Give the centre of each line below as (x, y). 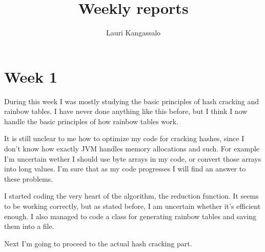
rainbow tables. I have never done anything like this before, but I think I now (126, 111)
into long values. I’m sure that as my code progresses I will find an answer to (125, 169)
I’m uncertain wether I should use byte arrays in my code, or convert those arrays (133, 158)
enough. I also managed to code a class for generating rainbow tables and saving (130, 216)
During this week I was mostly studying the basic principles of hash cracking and (132, 101)
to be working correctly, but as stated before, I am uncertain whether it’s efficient (132, 206)
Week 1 (31, 76)
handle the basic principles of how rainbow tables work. (91, 121)
